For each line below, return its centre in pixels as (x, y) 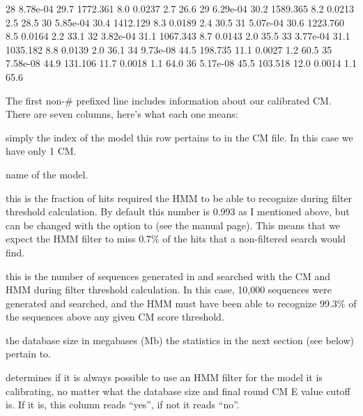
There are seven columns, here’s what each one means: (122, 114)
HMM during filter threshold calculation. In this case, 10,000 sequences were (169, 290)
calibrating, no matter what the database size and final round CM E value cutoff (178, 391)
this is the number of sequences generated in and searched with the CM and (168, 276)
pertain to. (29, 354)
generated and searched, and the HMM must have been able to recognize (161, 303)
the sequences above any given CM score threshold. (115, 317)
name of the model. (47, 174)
